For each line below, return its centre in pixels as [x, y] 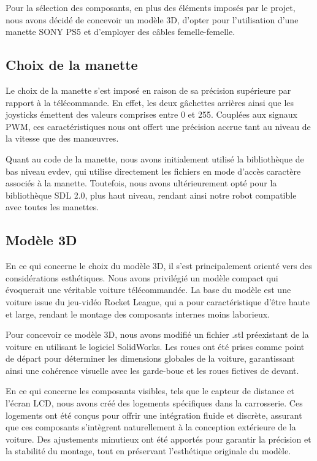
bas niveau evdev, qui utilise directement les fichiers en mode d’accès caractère [153, 171]
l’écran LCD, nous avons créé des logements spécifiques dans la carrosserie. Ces [154, 403]
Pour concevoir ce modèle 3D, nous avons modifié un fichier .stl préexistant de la [157, 334]
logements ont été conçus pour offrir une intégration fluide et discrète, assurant [154, 415]
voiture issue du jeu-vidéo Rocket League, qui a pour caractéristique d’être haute [158, 301]
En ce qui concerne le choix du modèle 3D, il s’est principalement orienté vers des [159, 266]
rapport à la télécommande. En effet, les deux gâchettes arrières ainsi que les [150, 102]
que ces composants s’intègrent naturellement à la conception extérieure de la [151, 427]
